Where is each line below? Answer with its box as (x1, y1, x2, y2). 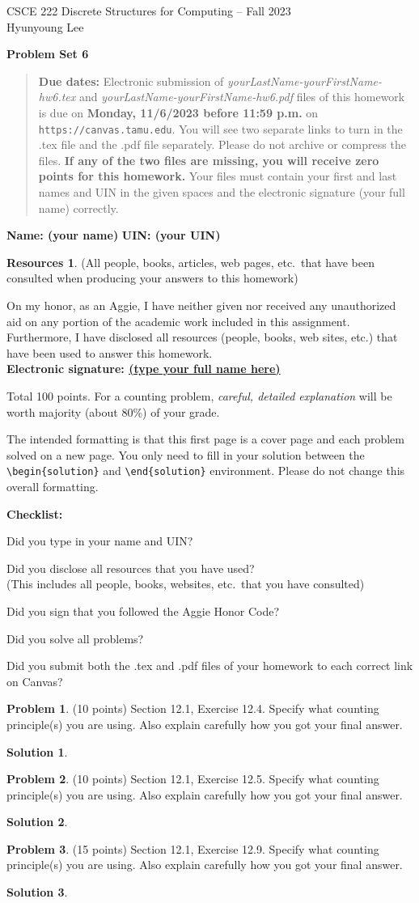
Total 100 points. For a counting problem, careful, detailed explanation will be (6, 387, 392, 404)
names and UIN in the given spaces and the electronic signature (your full (38, 184, 405, 200)
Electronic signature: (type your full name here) (6, 360, 281, 377)
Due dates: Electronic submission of (38, 72, 224, 89)
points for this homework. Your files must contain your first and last (38, 167, 397, 184)
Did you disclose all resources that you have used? (6, 559, 255, 576)
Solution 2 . (6, 813, 68, 830)
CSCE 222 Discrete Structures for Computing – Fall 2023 (6, 2, 291, 19)
